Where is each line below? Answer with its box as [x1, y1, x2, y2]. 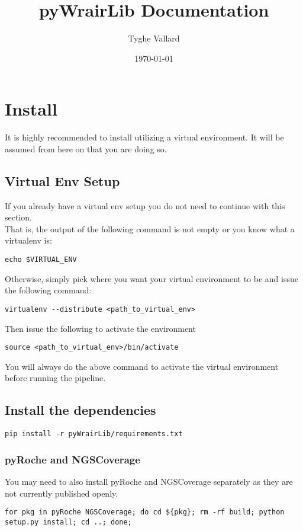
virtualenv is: [5, 234, 52, 247]
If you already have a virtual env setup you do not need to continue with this [5, 199, 285, 212]
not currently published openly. [5, 487, 118, 499]
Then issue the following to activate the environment [5, 322, 196, 334]
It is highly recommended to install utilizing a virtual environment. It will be [5, 131, 284, 143]
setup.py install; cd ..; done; [5, 517, 132, 526]
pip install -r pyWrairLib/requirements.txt [5, 430, 183, 439]
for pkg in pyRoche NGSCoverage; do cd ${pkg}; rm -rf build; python [5, 508, 285, 517]
